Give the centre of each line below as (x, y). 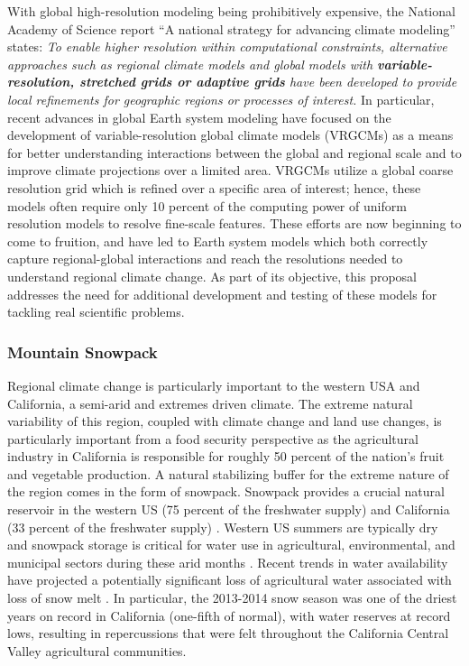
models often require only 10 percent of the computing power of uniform (207, 205)
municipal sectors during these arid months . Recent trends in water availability (228, 562)
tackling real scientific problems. (96, 312)
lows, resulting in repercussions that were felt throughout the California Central (228, 633)
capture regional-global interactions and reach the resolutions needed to (205, 259)
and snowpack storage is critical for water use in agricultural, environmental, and (231, 545)
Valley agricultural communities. (97, 650)
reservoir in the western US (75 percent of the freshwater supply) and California (229, 509)
